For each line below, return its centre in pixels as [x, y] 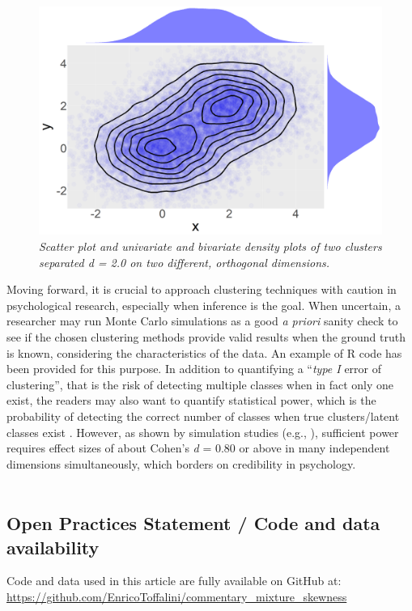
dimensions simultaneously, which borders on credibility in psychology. [181, 463]
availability [53, 547]
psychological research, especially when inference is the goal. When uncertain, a [204, 305]
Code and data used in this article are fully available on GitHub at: [174, 581]
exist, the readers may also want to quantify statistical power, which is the [191, 400]
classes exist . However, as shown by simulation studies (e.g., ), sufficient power [203, 432]
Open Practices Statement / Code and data [193, 523]
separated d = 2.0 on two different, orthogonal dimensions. [185, 262]
